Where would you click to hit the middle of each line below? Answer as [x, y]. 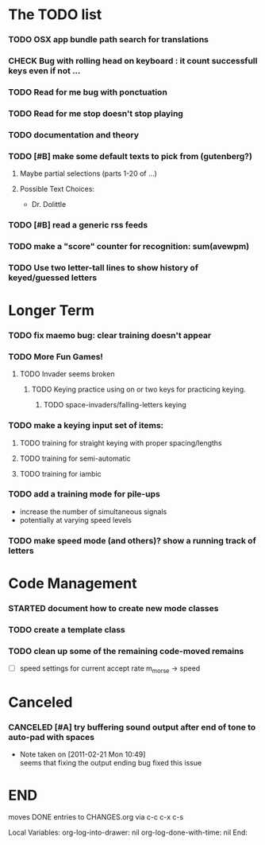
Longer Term [52, 311]
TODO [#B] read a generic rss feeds [78, 225]
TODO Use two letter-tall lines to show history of [103, 267]
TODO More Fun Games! [56, 356]
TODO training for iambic [60, 473]
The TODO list [55, 15]
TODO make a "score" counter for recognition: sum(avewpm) [129, 246]
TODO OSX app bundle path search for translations [108, 40]
